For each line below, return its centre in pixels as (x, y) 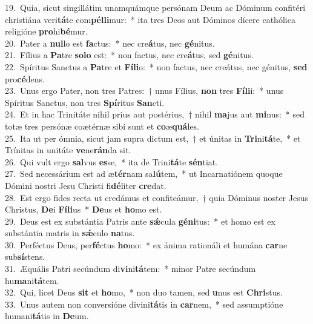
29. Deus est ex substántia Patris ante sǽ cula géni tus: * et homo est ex (140, 221)
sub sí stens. (25, 256)
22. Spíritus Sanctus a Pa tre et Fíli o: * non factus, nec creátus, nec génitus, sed (156, 66)
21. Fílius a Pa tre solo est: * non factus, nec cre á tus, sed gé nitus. (129, 55)
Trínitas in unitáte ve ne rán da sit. (68, 150)
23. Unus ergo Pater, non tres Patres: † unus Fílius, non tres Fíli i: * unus (144, 91)
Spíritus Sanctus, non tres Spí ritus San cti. (85, 102)
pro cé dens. (25, 78)
